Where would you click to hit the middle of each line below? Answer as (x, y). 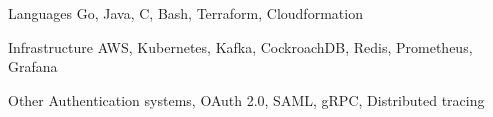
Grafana (33, 66)
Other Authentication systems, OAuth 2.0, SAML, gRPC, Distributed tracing (246, 99)
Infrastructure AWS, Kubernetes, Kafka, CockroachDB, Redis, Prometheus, (240, 46)
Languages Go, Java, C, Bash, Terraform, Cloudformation (185, 13)
